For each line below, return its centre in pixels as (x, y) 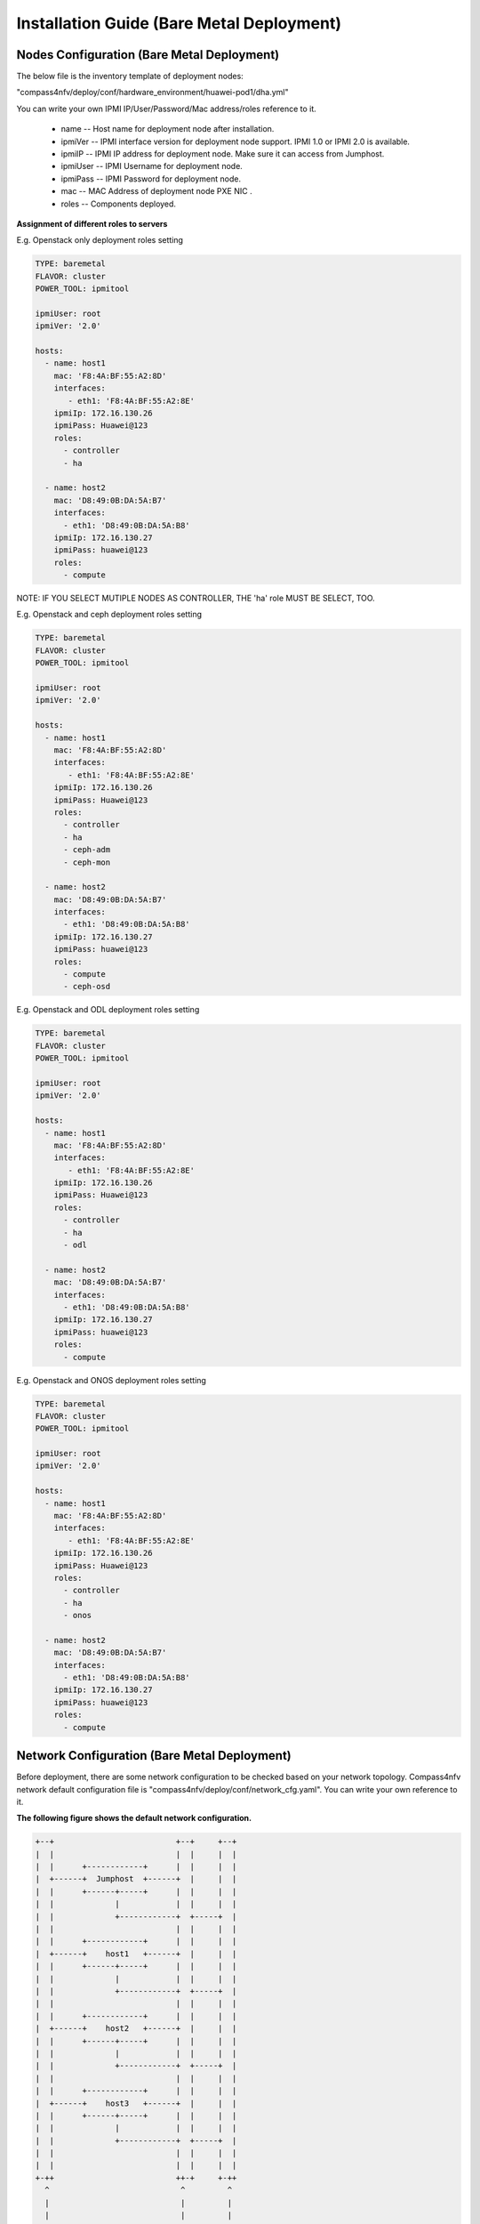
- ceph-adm (87, 850)
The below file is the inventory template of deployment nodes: (130, 77)
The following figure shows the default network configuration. (134, 1818)
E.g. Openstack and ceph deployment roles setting (109, 615)
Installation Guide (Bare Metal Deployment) (179, 23)
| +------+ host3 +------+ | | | (136, 2103)
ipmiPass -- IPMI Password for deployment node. (151, 179)
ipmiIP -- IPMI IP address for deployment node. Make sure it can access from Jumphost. (223, 154)
